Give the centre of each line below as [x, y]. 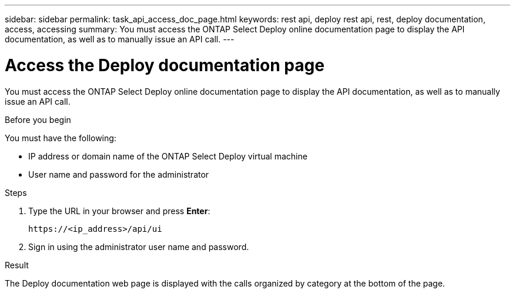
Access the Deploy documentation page [165, 65]
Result [17, 265]
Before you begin [38, 119]
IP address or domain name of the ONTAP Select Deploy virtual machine [168, 156]
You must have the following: [61, 138]
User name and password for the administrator [119, 174]
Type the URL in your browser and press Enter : [119, 211]
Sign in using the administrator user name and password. [139, 247]
